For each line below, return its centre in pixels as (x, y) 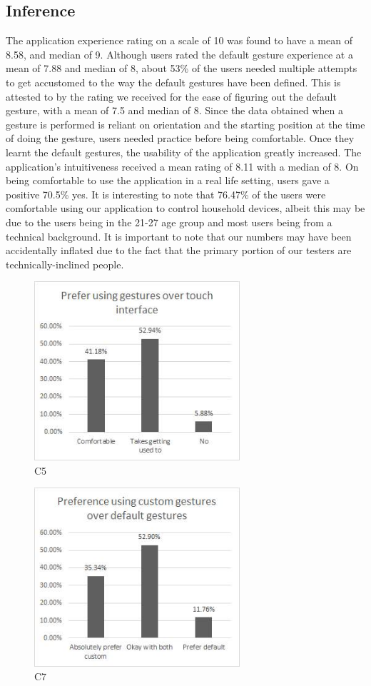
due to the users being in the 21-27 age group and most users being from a (169, 222)
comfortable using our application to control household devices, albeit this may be (185, 208)
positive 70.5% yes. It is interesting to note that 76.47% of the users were (166, 194)
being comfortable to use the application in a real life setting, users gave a (168, 180)
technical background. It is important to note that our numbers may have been (179, 236)
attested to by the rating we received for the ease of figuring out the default (171, 96)
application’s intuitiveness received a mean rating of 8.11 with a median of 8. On (182, 166)
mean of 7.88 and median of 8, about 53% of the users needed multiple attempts (182, 68)
